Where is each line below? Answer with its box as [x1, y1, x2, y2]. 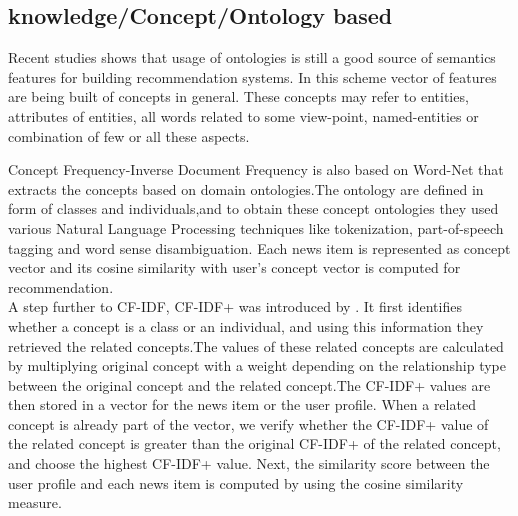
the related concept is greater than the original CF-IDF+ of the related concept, [8, 433, 501, 454]
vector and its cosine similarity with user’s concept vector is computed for [8, 257, 461, 278]
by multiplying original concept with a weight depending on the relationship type [8, 355, 506, 376]
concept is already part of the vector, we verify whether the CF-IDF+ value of [8, 413, 489, 434]
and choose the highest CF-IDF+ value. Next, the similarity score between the [8, 453, 490, 474]
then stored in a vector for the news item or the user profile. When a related [8, 394, 476, 415]
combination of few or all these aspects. [8, 125, 250, 146]
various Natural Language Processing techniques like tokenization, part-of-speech [8, 217, 504, 238]
